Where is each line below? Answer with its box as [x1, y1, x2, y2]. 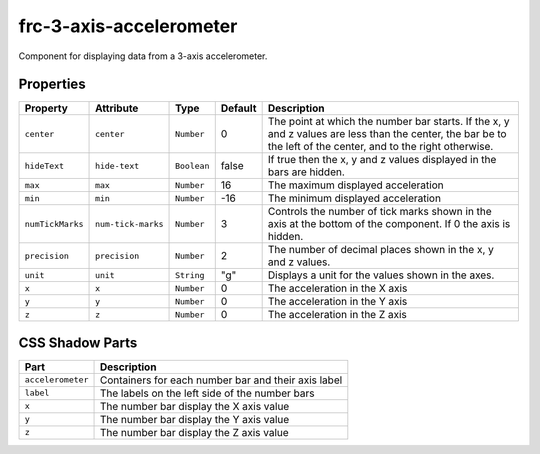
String [175, 270, 205, 280]
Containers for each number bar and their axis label [99, 373, 343, 387]
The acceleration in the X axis [267, 281, 408, 295]
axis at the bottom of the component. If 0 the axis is [267, 217, 511, 231]
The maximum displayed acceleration [267, 178, 444, 192]
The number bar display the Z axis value [99, 425, 289, 439]
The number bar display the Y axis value [99, 412, 290, 426]
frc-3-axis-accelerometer [18, 15, 238, 37]
